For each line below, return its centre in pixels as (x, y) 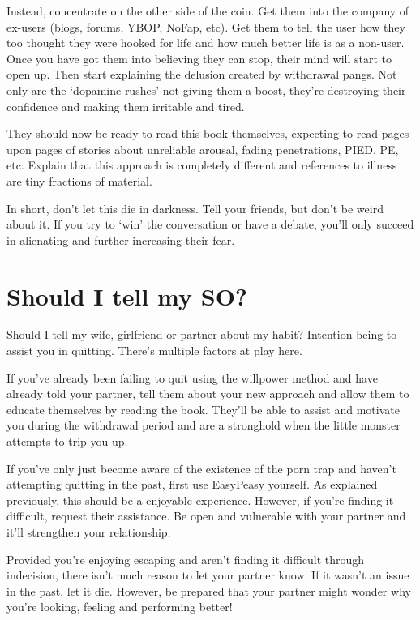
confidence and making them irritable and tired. (126, 106)
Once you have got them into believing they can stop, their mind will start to (199, 58)
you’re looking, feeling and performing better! (120, 607)
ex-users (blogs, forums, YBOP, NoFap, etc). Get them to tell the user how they (206, 26)
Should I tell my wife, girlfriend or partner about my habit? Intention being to (202, 334)
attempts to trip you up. (67, 441)
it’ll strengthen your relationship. (89, 531)
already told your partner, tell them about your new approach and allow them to (208, 393)
